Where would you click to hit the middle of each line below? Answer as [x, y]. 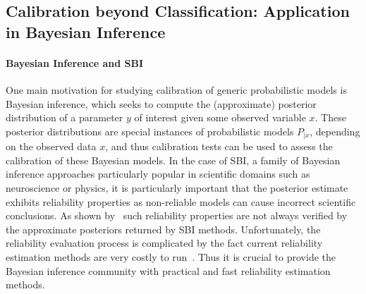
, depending [335, 131]
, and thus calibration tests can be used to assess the [219, 146]
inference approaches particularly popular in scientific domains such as [158, 174]
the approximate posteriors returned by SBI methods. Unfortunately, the [163, 229]
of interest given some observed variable [220, 117]
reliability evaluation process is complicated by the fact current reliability [164, 243]
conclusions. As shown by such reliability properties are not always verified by [177, 215]
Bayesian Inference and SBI [74, 62]
